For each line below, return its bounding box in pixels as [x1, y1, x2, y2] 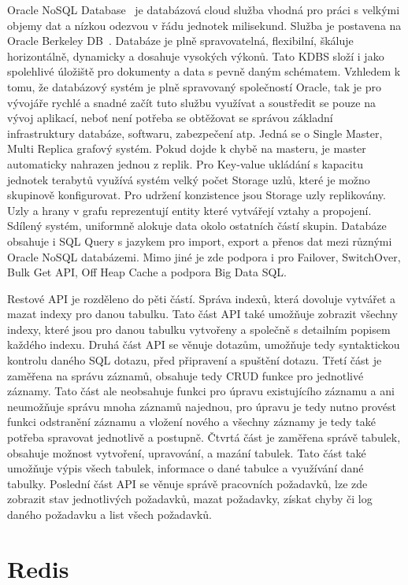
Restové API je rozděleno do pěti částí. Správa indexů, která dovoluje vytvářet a [7, 290, 396, 306]
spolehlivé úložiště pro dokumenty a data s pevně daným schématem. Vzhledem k [7, 63, 401, 80]
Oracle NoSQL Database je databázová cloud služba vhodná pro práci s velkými [7, 2, 400, 17]
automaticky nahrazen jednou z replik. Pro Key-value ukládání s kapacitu [7, 155, 363, 172]
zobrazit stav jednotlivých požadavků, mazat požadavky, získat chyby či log [7, 491, 373, 507]
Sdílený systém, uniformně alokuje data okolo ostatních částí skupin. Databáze [7, 217, 387, 234]
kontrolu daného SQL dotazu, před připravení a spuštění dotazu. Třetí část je [7, 352, 382, 368]
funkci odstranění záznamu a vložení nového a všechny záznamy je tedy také [7, 413, 376, 430]
